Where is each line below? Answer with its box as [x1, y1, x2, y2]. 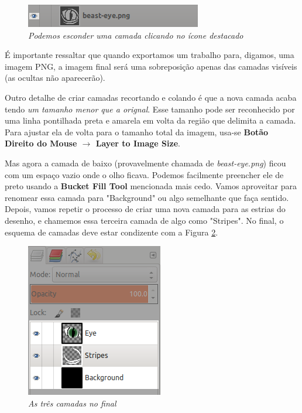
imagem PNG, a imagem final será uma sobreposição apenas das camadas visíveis [5, 60, 297, 72]
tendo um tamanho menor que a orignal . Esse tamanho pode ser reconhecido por [5, 103, 295, 115]
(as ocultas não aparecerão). [5, 71, 105, 84]
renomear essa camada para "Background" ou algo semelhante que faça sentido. [5, 191, 289, 203]
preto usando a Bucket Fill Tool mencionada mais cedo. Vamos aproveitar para [5, 180, 297, 192]
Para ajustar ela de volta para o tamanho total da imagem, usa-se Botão [5, 125, 269, 138]
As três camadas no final [28, 397, 116, 409]
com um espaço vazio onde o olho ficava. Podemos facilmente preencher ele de [5, 168, 284, 180]
